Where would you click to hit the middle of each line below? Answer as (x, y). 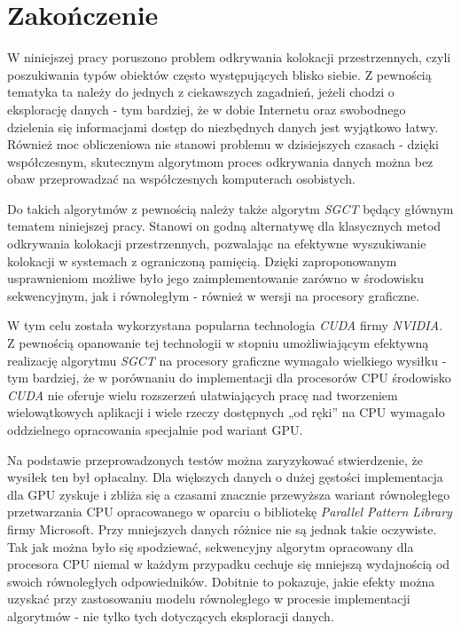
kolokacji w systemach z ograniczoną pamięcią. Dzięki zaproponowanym (202, 260)
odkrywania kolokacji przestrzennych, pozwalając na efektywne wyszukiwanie (217, 244)
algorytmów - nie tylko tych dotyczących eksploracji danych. (171, 615)
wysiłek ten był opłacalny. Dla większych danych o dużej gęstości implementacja (225, 477)
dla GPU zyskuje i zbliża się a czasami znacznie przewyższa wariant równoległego (229, 494)
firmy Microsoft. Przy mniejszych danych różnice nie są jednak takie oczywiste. (222, 528)
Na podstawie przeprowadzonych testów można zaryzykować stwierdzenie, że (215, 459)
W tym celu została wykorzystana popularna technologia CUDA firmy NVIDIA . (225, 325)
